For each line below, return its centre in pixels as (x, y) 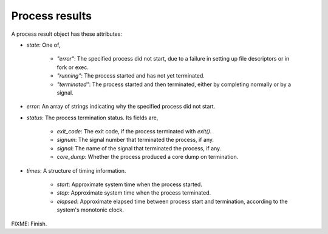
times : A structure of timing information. (76, 170)
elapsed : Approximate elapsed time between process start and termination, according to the (172, 201)
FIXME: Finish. (29, 224)
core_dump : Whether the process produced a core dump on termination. (148, 157)
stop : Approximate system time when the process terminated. (134, 193)
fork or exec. (73, 67)
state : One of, (43, 45)
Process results (52, 16)
